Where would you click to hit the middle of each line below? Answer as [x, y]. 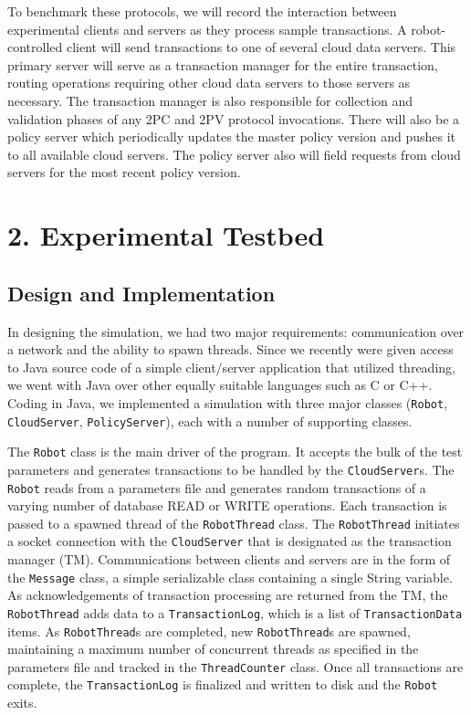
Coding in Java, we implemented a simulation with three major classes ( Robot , [228, 402]
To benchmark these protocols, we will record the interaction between [202, 11]
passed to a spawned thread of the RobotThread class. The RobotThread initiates [234, 523]
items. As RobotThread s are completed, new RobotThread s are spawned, [209, 631]
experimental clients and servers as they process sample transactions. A [207, 29]
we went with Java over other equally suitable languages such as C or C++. [220, 385]
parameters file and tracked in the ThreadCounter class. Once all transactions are [235, 666]
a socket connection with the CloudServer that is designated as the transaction [230, 541]
